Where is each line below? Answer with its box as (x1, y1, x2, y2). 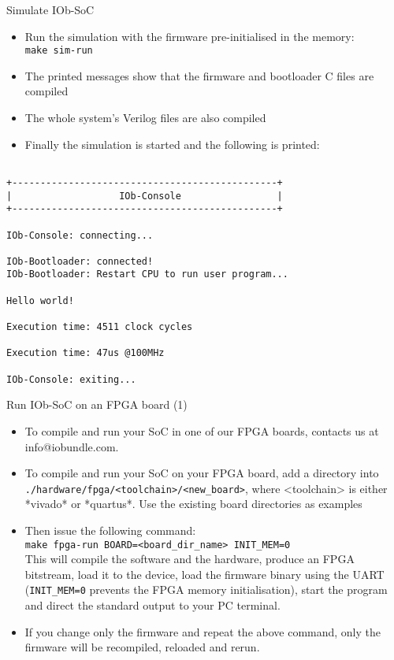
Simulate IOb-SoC (6, 2, 95, 17)
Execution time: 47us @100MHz (6, 347, 165, 359)
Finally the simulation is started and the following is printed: (24, 135, 320, 152)
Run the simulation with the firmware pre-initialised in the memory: (24, 28, 355, 44)
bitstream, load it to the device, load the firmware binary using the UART (24, 565, 385, 582)
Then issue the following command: (24, 522, 196, 538)
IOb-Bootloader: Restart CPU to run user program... (6, 269, 288, 280)
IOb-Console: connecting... (6, 229, 154, 241)
